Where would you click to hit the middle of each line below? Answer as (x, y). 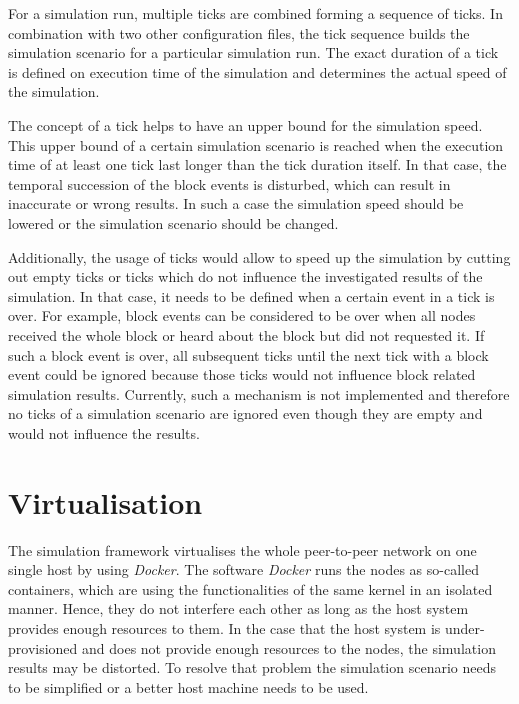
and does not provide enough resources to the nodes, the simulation (289, 647)
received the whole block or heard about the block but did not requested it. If (246, 334)
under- (464, 627)
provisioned (43, 647)
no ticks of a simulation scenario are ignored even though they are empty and (245, 413)
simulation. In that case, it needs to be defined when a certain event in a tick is (251, 295)
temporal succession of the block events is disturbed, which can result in (229, 183)
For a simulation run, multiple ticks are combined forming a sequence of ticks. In (255, 13)
